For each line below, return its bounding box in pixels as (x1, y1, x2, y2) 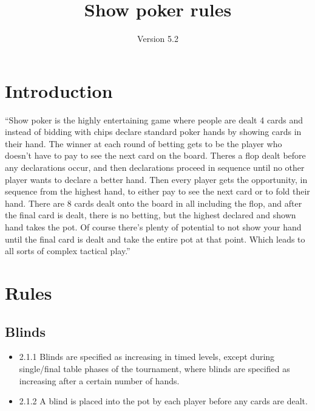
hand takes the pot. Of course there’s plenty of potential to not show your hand (5, 221, 302, 233)
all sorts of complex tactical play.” (5, 244, 130, 257)
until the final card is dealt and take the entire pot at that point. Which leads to (5, 232, 305, 245)
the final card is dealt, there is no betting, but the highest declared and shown (5, 209, 296, 221)
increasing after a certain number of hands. (19, 374, 180, 387)
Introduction (5, 78, 113, 103)
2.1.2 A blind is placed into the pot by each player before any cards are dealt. (19, 395, 308, 407)
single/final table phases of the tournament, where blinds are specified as (19, 362, 290, 375)
